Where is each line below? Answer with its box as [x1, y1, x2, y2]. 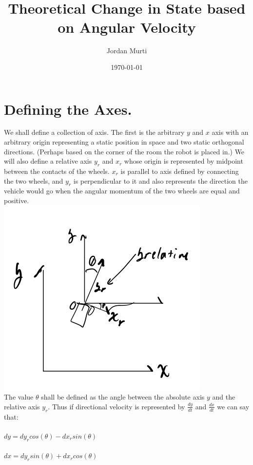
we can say [217, 401, 250, 411]
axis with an [212, 127, 249, 137]
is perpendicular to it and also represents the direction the [73, 175, 248, 186]
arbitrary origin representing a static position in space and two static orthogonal [4, 137, 244, 147]
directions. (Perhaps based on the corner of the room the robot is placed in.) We [4, 146, 245, 156]
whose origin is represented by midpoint [124, 156, 243, 166]
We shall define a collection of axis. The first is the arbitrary [4, 127, 185, 137]
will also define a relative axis [4, 156, 92, 166]
